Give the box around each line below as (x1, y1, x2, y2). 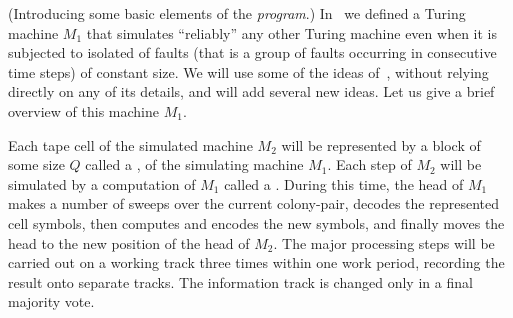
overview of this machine (8, 100, 159, 121)
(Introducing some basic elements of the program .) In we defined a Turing (8, 3, 466, 23)
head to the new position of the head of (8, 232, 250, 253)
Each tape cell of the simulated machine (8, 134, 253, 155)
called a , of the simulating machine (85, 154, 304, 175)
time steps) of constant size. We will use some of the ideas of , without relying (8, 61, 489, 82)
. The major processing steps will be (273, 232, 495, 253)
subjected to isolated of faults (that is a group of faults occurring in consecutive (8, 42, 497, 63)
